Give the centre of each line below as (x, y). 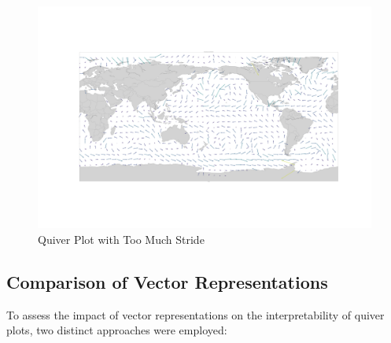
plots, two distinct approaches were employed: (117, 330)
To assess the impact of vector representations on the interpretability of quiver (195, 314)
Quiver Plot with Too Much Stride (121, 239)
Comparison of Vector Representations (167, 281)
